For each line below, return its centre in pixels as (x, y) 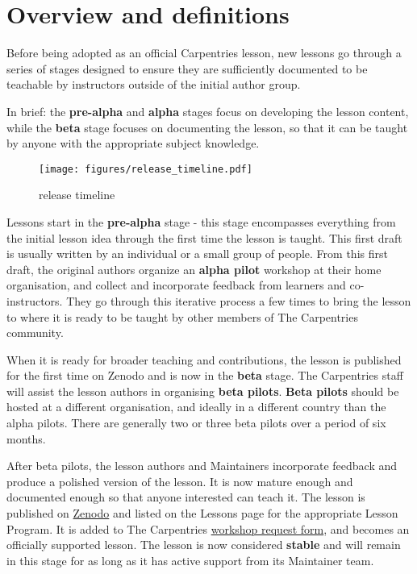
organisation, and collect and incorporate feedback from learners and (176, 285)
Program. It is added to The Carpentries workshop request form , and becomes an (208, 528)
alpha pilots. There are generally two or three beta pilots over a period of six (196, 423)
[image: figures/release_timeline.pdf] (146, 169)
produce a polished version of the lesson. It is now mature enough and (180, 481)
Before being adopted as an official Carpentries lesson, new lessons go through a (204, 53)
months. (26, 438)
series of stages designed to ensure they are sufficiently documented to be (187, 68)
